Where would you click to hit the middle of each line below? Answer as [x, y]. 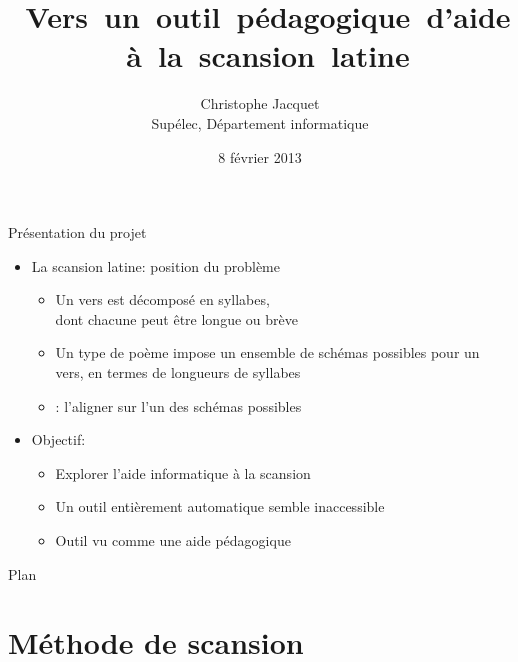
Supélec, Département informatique [260, 122]
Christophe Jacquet [260, 103]
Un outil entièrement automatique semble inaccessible [220, 506]
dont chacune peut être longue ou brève [176, 318]
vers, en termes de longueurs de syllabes [178, 372]
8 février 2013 [260, 156]
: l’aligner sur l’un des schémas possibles [178, 405]
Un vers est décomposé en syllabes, [162, 299]
